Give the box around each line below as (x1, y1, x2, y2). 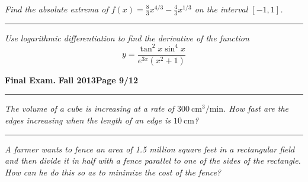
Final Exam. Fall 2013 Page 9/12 (5, 73, 139, 86)
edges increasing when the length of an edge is (5, 114, 171, 126)
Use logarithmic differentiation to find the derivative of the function (5, 31, 249, 44)
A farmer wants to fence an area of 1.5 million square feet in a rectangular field (5, 142, 295, 155)
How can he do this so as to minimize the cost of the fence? (5, 165, 221, 178)
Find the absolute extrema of (5, 3, 108, 15)
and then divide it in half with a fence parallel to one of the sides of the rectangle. (5, 154, 301, 167)
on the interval (194, 3, 248, 15)
